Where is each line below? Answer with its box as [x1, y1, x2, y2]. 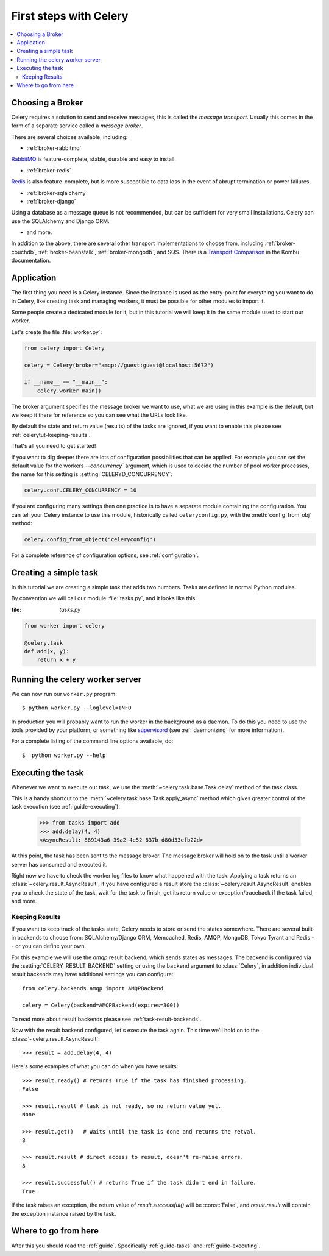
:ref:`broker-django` [26, 197, 76, 205]
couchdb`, [11, 248, 37, 255]
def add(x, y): [24, 648, 69, 655]
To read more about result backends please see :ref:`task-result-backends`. [11, 1015, 202, 1023]
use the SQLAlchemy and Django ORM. [11, 217, 110, 225]
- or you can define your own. [11, 942, 87, 950]
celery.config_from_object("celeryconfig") [24, 536, 157, 543]
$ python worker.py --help [22, 751, 106, 759]
